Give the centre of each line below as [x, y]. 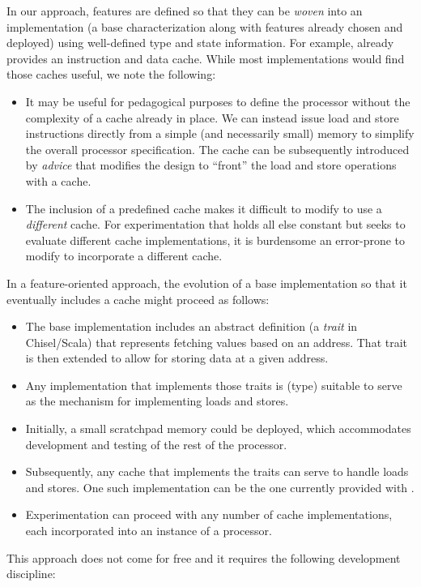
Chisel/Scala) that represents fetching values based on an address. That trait [217, 342]
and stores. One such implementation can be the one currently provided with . [220, 487]
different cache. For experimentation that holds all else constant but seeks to [215, 224]
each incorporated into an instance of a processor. [149, 531]
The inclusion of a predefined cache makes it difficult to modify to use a [204, 208]
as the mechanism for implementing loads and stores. [157, 401]
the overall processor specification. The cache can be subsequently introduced [217, 149]
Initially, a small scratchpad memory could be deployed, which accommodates [218, 428]
